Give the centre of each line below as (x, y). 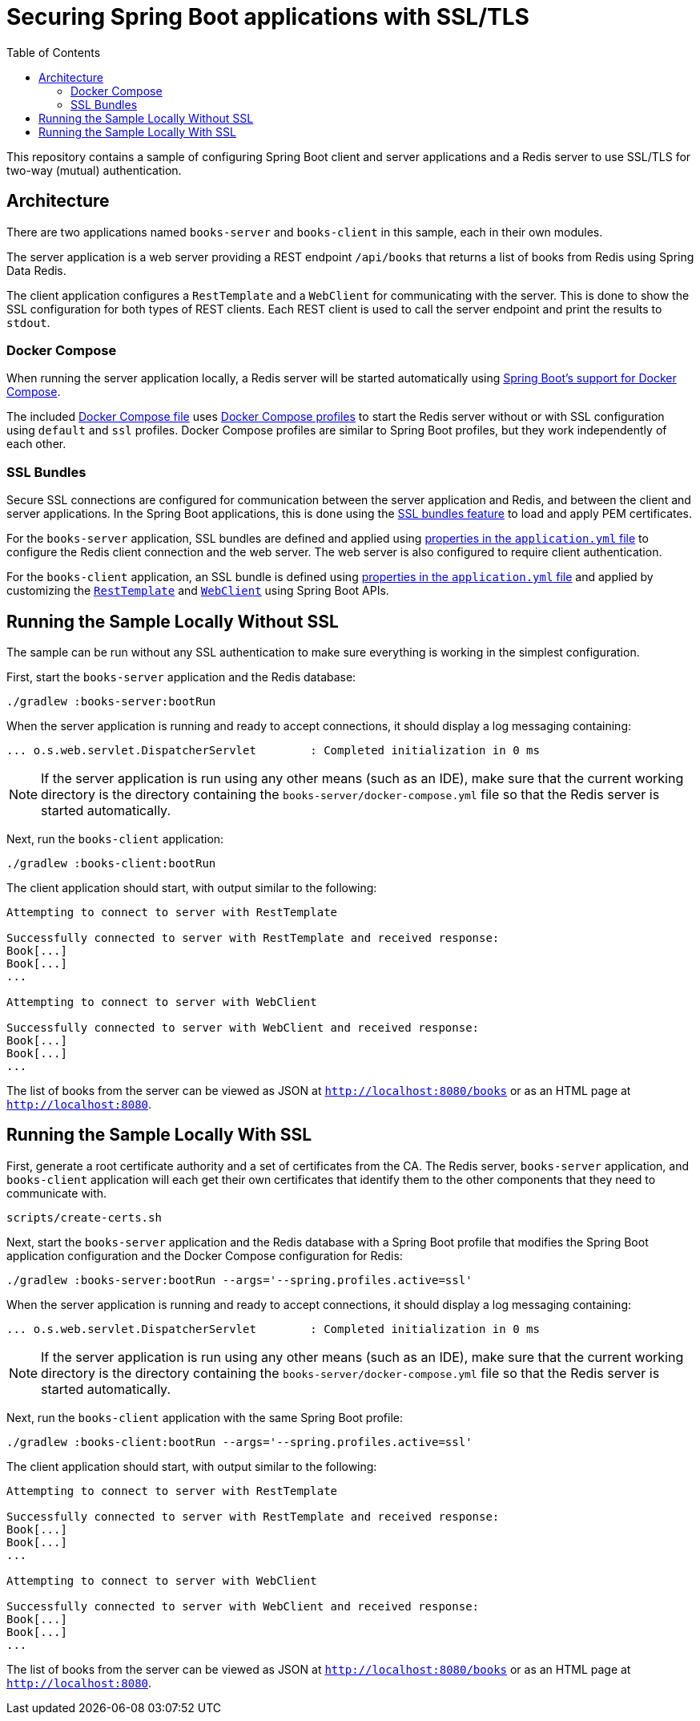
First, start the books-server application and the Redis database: (181, 677)
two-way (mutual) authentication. (94, 170)
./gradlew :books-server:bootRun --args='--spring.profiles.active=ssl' (239, 1280)
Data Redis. (36, 270)
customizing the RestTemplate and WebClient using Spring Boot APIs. (198, 591)
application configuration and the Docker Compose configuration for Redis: (205, 1255)
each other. (36, 444)
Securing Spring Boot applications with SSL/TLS (268, 17)
